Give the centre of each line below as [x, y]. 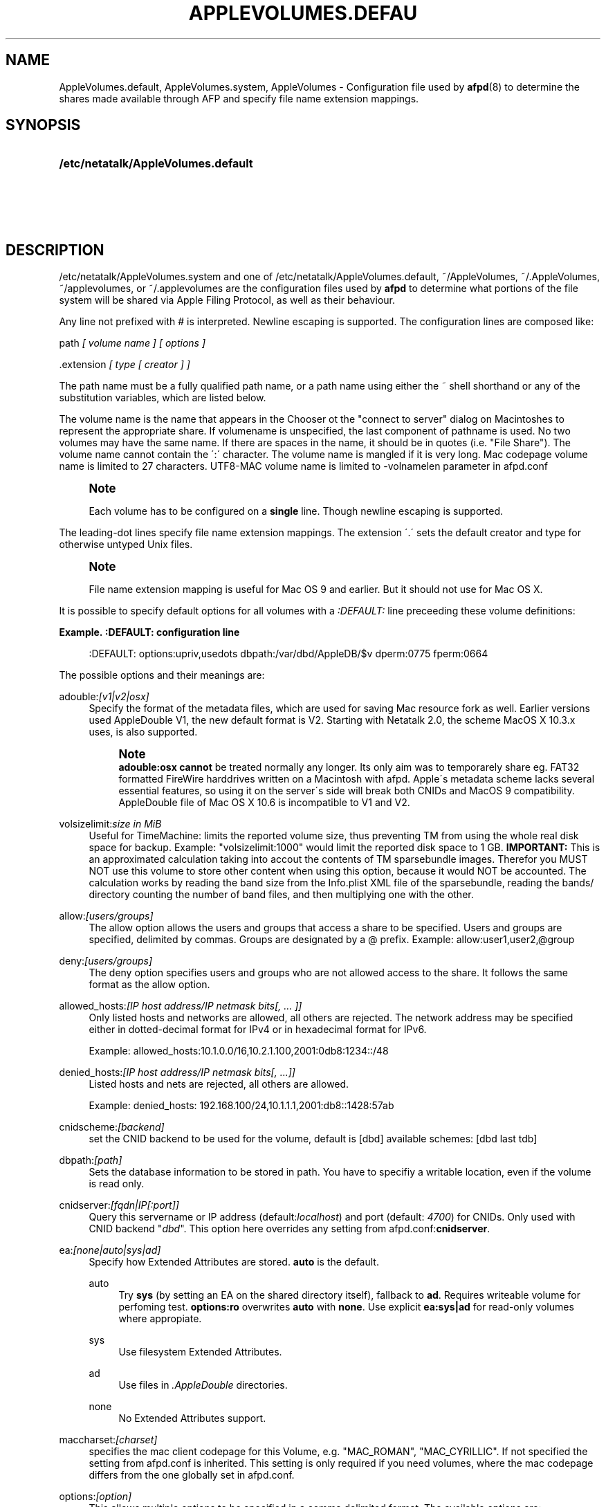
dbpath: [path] [91, 1160]
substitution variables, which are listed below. [163, 398]
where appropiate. [160, 1319]
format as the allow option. [149, 985]
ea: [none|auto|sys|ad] [110, 1250]
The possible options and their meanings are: [162, 675]
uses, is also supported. [143, 732]
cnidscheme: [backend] [112, 1127]
